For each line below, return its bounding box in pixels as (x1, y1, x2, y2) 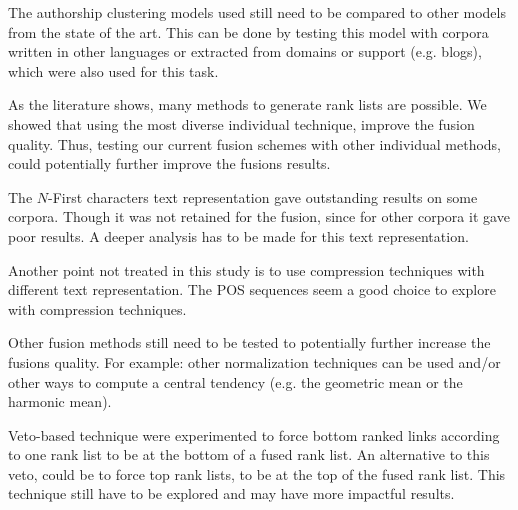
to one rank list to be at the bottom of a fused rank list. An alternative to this (8, 444, 490, 465)
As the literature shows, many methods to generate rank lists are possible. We (8, 94, 487, 115)
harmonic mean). (8, 391, 112, 412)
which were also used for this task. (8, 60, 219, 81)
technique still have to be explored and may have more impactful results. (8, 483, 455, 504)
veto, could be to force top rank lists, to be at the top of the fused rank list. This (8, 463, 506, 484)
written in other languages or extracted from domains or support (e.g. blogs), (8, 41, 482, 62)
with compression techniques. (8, 298, 187, 319)
